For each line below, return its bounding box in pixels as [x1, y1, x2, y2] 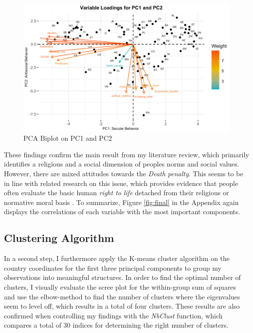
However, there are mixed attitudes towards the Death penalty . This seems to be [4, 168, 243, 179]
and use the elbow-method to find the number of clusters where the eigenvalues [4, 291, 240, 301]
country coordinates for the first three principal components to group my [4, 262, 221, 273]
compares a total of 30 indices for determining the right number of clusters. [4, 320, 229, 330]
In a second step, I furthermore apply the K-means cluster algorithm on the [4, 253, 230, 263]
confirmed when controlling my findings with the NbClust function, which [4, 310, 223, 320]
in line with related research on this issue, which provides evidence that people [4, 178, 238, 188]
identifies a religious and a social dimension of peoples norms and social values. [4, 159, 239, 169]
